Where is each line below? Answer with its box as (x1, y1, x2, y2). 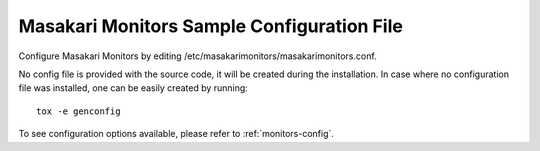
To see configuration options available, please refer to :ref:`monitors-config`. (18, 128, 335, 140)
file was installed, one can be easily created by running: (18, 82, 249, 94)
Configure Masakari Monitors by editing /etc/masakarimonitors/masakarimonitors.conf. (18, 50, 377, 62)
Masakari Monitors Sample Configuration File (18, 15, 404, 37)
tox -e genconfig (36, 105, 121, 117)
